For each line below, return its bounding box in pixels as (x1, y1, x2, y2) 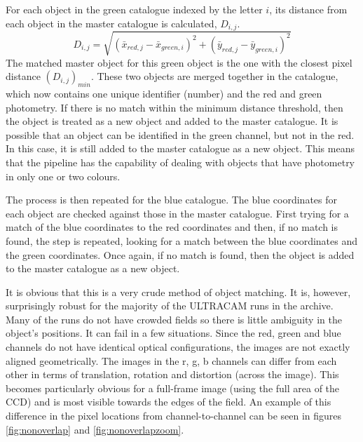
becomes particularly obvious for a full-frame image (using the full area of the (6, 380, 340, 395)
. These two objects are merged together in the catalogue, (90, 69, 338, 83)
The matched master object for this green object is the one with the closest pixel (6, 55, 352, 69)
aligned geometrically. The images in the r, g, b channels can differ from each (6, 353, 337, 368)
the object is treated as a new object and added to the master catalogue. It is (6, 114, 338, 128)
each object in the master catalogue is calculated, (6, 15, 217, 30)
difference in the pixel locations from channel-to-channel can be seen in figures (6, 408, 342, 423)
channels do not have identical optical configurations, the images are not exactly (6, 340, 350, 354)
